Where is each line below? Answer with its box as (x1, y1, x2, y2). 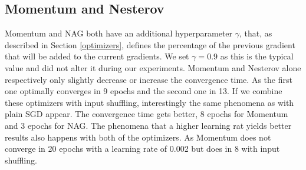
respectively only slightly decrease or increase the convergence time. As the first (5, 73, 292, 85)
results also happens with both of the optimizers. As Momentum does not (5, 131, 271, 143)
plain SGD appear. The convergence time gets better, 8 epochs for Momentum (5, 108, 288, 120)
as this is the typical (220, 50, 294, 62)
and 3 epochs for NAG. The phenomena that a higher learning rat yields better (5, 119, 292, 131)
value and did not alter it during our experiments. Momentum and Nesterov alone (5, 61, 301, 74)
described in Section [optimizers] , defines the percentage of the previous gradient (5, 38, 295, 51)
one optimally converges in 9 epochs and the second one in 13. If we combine (5, 85, 282, 97)
